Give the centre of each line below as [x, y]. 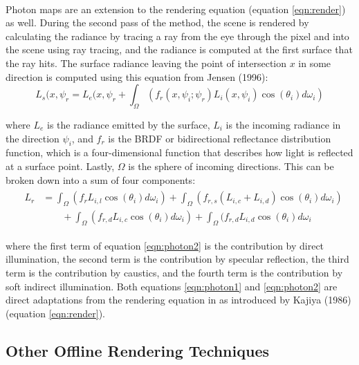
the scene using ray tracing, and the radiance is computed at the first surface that [179, 49]
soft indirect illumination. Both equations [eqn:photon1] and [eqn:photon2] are [172, 286]
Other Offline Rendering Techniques [138, 350]
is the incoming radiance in [283, 124]
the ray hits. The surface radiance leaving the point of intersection [146, 63]
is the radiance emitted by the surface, [129, 124]
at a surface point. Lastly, [60, 166]
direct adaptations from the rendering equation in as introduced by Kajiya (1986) [178, 300]
